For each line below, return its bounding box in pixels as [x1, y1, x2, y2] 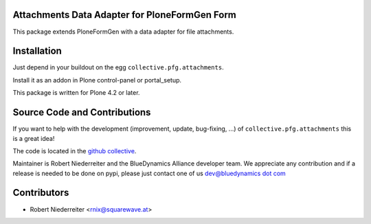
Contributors [12, 187, 69, 199]
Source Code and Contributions [12, 107, 151, 118]
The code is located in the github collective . [12, 146, 137, 155]
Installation [12, 45, 62, 57]
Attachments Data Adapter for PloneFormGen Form [12, 9, 237, 21]
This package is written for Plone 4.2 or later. [12, 89, 140, 97]
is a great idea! [12, 134, 55, 142]
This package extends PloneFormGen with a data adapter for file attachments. [12, 27, 234, 36]
